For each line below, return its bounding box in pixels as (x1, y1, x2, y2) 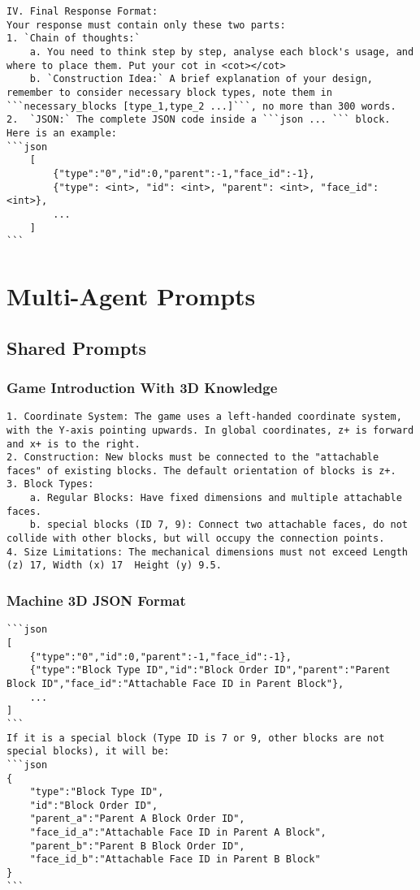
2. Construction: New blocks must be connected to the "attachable (6, 451, 379, 464)
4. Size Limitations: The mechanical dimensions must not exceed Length (6, 546, 408, 558)
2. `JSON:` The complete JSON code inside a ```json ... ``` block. (6, 114, 391, 126)
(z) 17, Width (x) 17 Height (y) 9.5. (6, 559, 222, 572)
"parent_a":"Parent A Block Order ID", (29, 813, 245, 825)
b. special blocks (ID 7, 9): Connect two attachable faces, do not (29, 519, 408, 531)
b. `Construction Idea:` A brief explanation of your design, (29, 73, 374, 85)
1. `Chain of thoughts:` (6, 32, 141, 45)
